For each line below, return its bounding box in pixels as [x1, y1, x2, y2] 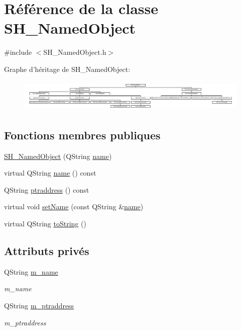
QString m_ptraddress [4, 300, 74, 310]
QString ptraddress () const [4, 184, 89, 195]
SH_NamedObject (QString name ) [4, 150, 112, 161]
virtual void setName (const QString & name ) [4, 201, 144, 212]
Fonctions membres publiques [4, 127, 161, 142]
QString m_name [4, 266, 58, 277]
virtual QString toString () [4, 218, 86, 228]
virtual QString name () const [4, 168, 96, 178]
